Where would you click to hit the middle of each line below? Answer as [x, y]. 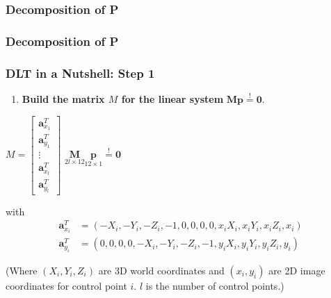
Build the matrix [63, 98]
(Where [22, 270]
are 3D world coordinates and [161, 270]
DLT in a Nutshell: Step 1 [80, 73]
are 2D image [297, 270]
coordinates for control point [66, 285]
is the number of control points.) [215, 285]
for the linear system [172, 98]
